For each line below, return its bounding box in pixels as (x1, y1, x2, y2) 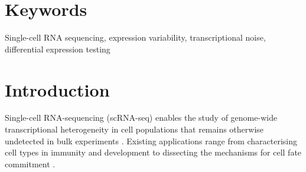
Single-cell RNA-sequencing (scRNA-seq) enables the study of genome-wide (5, 111, 278, 124)
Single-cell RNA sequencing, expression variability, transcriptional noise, (5, 31, 266, 44)
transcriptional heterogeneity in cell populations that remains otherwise (5, 123, 264, 135)
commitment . (5, 157, 56, 170)
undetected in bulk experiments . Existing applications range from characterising (5, 134, 298, 147)
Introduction (5, 77, 110, 101)
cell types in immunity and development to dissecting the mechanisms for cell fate (5, 146, 302, 158)
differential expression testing (5, 42, 110, 55)
